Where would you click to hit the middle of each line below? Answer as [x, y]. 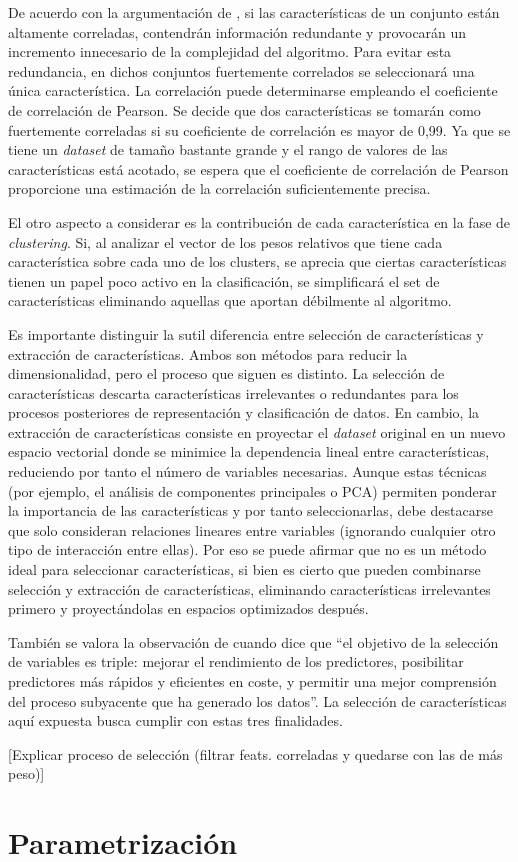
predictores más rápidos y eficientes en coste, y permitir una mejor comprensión [252, 681]
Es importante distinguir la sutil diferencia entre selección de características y [246, 333]
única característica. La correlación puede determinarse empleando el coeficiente [253, 90]
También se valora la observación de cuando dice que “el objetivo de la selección [253, 641]
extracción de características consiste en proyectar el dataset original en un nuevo [257, 431]
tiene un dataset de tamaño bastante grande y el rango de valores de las [228, 149]
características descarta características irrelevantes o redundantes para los [233, 392]
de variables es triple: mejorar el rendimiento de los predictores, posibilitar [236, 661]
